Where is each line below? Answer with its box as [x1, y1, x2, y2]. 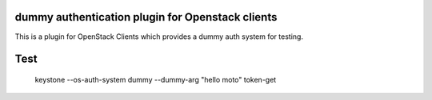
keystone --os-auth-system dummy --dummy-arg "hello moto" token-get [34, 75, 277, 84]
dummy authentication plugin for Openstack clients [14, 10, 278, 24]
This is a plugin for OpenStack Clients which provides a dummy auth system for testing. [14, 32, 304, 41]
